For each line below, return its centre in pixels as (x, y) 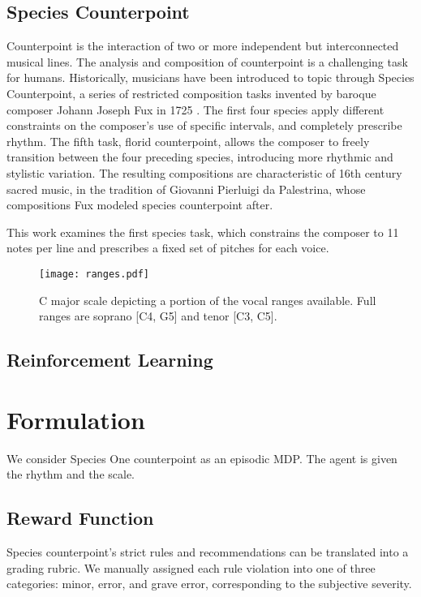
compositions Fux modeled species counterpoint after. (140, 205)
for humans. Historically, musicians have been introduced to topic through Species (210, 77)
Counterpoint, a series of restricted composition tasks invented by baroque (191, 93)
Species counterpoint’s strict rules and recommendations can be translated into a (208, 552)
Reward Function (80, 518)
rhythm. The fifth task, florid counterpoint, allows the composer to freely (188, 141)
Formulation (76, 419)
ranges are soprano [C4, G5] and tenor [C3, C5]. (158, 316)
